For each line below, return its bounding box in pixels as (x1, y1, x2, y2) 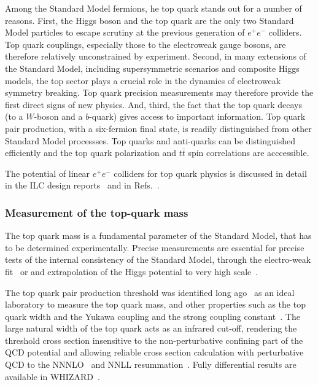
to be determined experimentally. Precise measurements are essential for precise (5, 241, 304, 254)
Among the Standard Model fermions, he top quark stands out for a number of (5, 2, 302, 14)
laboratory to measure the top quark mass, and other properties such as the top (5, 298, 306, 311)
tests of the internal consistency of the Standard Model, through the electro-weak (5, 253, 311, 266)
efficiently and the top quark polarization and (5, 146, 176, 159)
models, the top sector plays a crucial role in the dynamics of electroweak (5, 74, 281, 87)
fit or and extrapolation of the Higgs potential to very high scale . (5, 265, 258, 278)
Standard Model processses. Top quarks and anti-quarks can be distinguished (5, 134, 295, 147)
